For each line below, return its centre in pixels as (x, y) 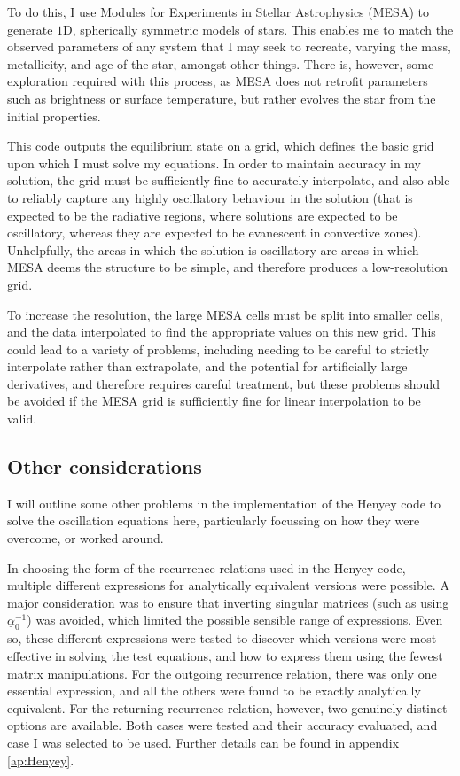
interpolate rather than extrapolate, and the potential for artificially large (207, 366)
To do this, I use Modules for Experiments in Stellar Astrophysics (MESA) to (218, 12)
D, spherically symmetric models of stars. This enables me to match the (258, 29)
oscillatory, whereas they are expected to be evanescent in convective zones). (214, 233)
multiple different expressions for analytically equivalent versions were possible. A (228, 585)
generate (30, 29)
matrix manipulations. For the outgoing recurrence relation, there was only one (222, 673)
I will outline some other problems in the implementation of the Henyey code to (224, 503)
